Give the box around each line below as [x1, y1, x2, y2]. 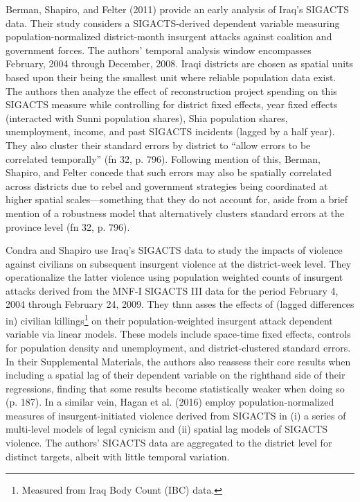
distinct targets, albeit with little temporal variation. [6, 449, 230, 463]
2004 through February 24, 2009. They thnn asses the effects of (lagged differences [6, 297, 354, 311]
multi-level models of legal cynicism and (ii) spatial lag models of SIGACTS [6, 422, 328, 436]
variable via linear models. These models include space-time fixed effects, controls [6, 327, 351, 341]
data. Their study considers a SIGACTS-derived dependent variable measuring [6, 15, 340, 30]
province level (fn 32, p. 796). [6, 219, 130, 234]
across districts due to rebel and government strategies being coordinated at [6, 178, 328, 193]
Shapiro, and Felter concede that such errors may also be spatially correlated [6, 165, 332, 180]
